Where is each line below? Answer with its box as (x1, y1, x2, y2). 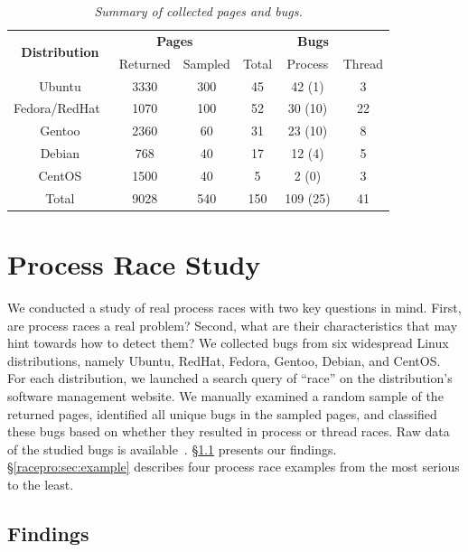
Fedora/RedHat (14, 98, 100, 117)
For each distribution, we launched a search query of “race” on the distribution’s (7, 369, 453, 388)
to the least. (7, 474, 74, 493)
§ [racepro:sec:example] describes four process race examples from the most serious (7, 457, 460, 476)
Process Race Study (7, 246, 261, 283)
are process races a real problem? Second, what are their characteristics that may (7, 315, 458, 334)
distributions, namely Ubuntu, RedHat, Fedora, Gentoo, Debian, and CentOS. (7, 351, 441, 370)
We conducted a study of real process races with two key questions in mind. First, (7, 297, 462, 316)
